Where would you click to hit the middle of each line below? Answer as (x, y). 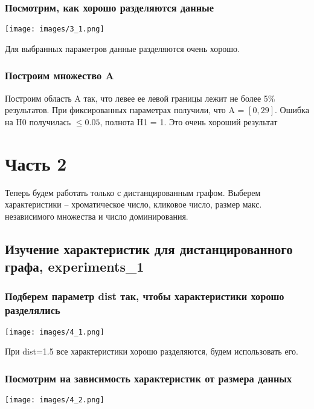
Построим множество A (59, 75)
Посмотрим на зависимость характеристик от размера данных (149, 378)
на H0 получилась (38, 121)
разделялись (33, 310)
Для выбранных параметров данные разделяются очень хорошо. (122, 48)
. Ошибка (292, 110)
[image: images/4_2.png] (55, 400)
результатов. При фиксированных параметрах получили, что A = (125, 110)
